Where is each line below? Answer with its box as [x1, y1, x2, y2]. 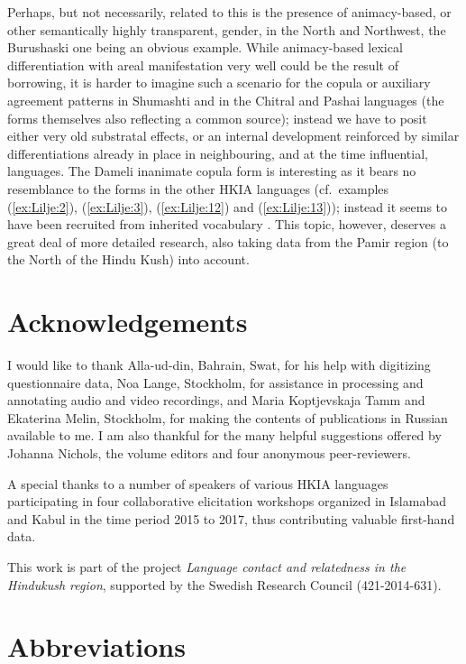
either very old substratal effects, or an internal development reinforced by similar [7, 126, 460, 145]
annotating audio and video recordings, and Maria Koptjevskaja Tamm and [7, 391, 425, 410]
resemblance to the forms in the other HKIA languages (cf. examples [7, 179, 389, 198]
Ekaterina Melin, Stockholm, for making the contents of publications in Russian [7, 408, 448, 427]
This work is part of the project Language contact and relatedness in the [7, 557, 407, 576]
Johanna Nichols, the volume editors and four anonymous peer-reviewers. [7, 444, 411, 462]
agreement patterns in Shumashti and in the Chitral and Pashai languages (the [7, 90, 444, 109]
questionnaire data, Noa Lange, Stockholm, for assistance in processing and [7, 373, 424, 392]
